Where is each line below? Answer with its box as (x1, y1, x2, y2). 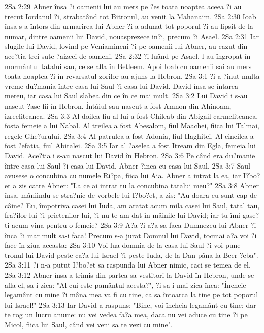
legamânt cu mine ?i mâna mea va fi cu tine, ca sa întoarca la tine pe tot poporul (5, 289, 258, 300)
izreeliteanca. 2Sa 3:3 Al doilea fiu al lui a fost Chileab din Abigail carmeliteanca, (5, 110, 258, 121)
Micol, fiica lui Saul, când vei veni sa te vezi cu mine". (5, 319, 173, 329)
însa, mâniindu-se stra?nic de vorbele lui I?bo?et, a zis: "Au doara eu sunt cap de (5, 190, 257, 201)
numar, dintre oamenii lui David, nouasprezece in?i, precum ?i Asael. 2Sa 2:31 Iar (5, 30, 259, 41)
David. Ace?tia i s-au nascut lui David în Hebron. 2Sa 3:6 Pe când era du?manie (5, 150, 255, 160)
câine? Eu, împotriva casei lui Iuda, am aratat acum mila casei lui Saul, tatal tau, (5, 199, 260, 210)
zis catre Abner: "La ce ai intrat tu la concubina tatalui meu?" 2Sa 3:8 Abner (18, 180, 259, 190)
